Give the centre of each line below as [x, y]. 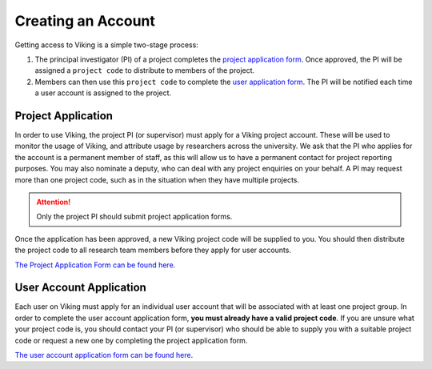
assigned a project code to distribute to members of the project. [145, 70]
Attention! [54, 202]
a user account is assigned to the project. [103, 93]
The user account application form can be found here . [104, 355]
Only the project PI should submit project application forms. [134, 217]
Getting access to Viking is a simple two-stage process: [107, 45]
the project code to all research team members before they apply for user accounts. [153, 250]
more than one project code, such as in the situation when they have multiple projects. [157, 179]
